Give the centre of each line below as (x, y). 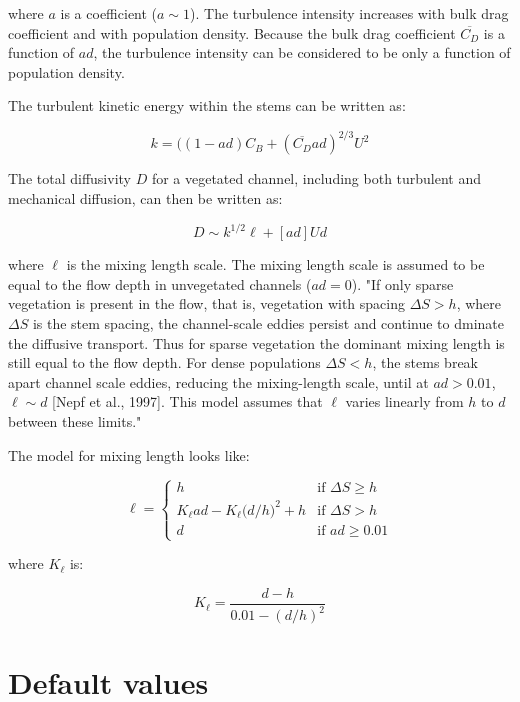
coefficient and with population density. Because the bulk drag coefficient (232, 32)
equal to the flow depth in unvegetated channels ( (160, 283)
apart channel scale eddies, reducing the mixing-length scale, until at (218, 381)
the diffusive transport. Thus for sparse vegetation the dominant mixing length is (256, 342)
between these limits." (75, 420)
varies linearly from (404, 401)
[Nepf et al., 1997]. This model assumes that (187, 401)
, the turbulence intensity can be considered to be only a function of (302, 52)
